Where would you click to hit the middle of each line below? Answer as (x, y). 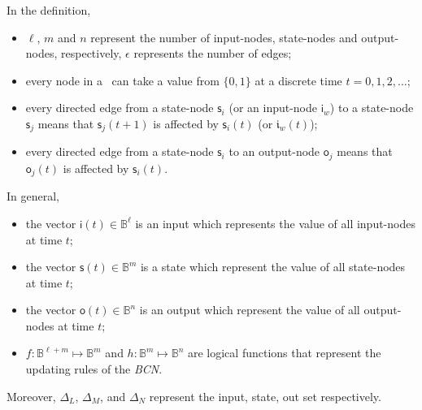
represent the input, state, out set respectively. (265, 396)
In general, (33, 196)
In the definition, (49, 10)
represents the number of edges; (213, 53)
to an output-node (274, 151)
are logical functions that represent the (284, 353)
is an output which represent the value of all (250, 310)
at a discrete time (298, 80)
